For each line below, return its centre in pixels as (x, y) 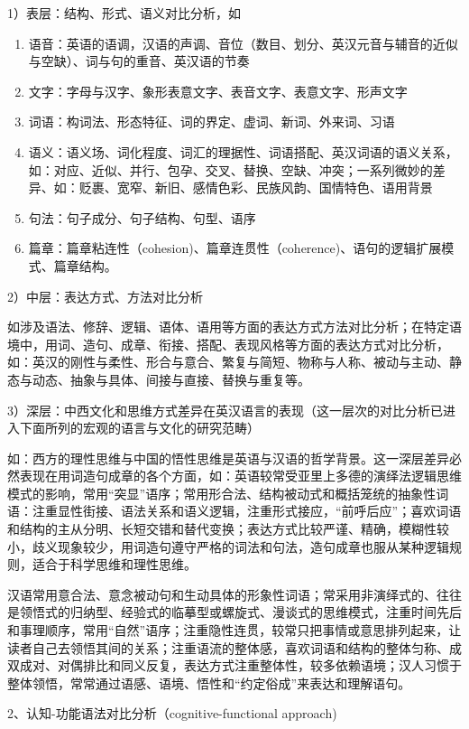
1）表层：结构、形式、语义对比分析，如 (124, 13)
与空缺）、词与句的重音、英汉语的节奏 (139, 61)
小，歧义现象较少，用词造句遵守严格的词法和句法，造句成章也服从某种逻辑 (228, 546)
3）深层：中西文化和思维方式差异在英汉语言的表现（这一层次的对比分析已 (225, 410)
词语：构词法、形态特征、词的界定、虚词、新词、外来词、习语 (212, 121)
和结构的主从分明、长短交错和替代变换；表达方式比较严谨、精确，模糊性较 (228, 529)
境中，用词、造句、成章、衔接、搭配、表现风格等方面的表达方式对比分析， (228, 344)
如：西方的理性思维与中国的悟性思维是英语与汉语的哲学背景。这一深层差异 (228, 458)
